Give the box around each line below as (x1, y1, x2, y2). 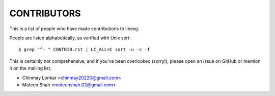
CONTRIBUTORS (9, 8, 81, 19)
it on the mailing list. (9, 65, 52, 71)
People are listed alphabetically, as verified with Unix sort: (9, 35, 131, 41)
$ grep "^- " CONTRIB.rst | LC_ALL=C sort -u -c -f (18, 46, 150, 53)
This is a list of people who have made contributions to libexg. (9, 26, 140, 32)
